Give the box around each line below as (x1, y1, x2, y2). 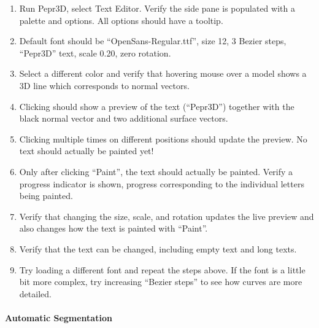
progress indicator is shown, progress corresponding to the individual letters (19, 177, 304, 190)
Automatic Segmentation (5, 311, 112, 324)
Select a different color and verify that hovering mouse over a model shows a (19, 67, 307, 80)
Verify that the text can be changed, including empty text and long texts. (19, 242, 297, 255)
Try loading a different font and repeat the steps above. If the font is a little (19, 263, 306, 276)
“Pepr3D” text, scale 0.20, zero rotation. (19, 46, 171, 59)
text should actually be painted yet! (19, 144, 154, 157)
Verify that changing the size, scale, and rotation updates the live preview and (19, 209, 314, 222)
